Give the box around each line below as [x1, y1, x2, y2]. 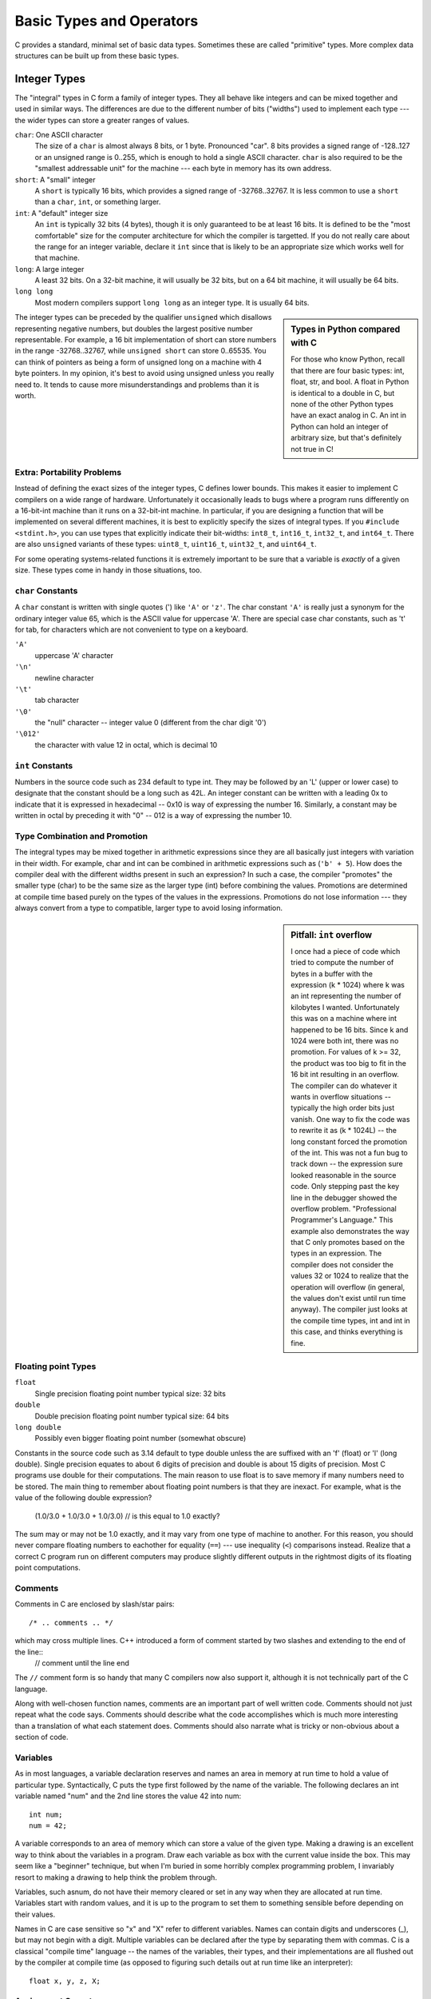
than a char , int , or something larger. [34, 197, 161, 207]
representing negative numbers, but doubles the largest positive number [14, 324, 253, 333]
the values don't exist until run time [291, 1294, 406, 1303]
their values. [14, 1909, 56, 1919]
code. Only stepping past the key [291, 1182, 400, 1191]
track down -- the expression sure [291, 1159, 403, 1169]
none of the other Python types [291, 399, 394, 409]
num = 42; [29, 1821, 67, 1830]
